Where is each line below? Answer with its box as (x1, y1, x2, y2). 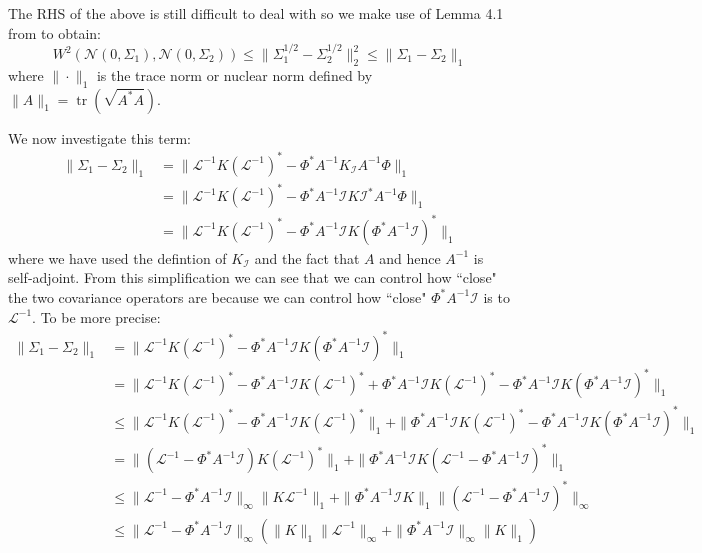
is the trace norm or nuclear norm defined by (96, 64, 373, 85)
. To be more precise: (32, 306, 161, 327)
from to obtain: (8, 22, 102, 43)
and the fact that (254, 247, 360, 268)
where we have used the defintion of (8, 247, 227, 268)
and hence (379, 247, 441, 268)
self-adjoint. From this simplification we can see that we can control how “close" (8, 267, 497, 288)
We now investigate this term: (8, 127, 191, 148)
